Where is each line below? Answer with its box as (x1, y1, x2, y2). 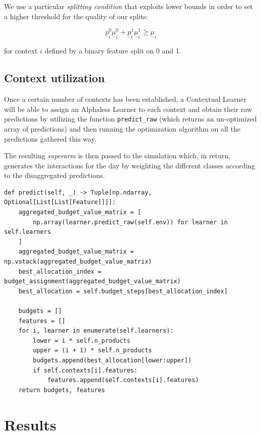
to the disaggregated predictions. (4, 170, 105, 180)
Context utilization (4, 70, 105, 86)
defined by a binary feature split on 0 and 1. (44, 45, 181, 56)
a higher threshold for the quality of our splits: (4, 11, 148, 21)
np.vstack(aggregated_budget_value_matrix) (4, 258, 152, 266)
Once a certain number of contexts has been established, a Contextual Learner (4, 94, 246, 104)
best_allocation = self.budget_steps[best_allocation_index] (18, 287, 228, 295)
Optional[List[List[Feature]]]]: (4, 199, 116, 206)
